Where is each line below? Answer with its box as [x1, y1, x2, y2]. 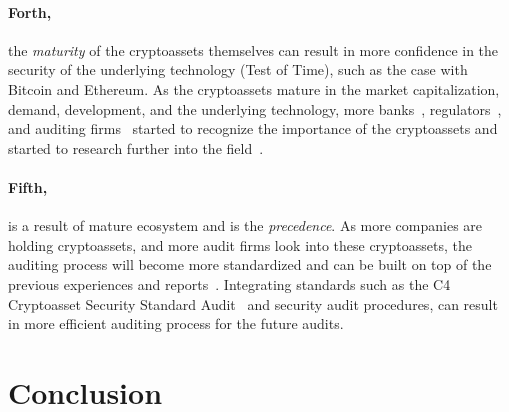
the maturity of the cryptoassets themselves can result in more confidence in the [8, 39, 499, 60]
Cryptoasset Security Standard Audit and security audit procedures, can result [8, 293, 498, 314]
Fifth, [8, 176, 48, 197]
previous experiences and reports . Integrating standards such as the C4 [8, 273, 451, 294]
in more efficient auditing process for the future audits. [8, 313, 344, 334]
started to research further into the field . [8, 137, 264, 158]
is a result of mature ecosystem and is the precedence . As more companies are [8, 215, 483, 236]
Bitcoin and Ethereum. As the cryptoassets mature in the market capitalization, [8, 78, 500, 99]
